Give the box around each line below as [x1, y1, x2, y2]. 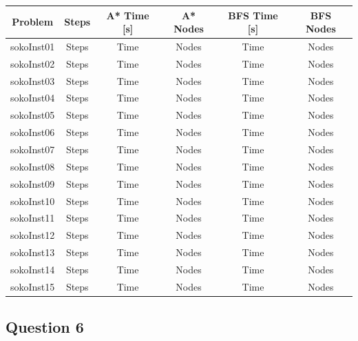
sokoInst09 [10, 176, 55, 191]
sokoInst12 [10, 228, 55, 242]
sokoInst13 [10, 245, 55, 260]
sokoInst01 [10, 39, 55, 53]
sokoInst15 [10, 279, 55, 293]
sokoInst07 [10, 142, 55, 156]
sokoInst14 [10, 262, 55, 276]
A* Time [106, 8, 149, 22]
